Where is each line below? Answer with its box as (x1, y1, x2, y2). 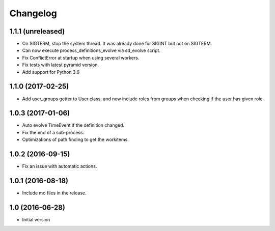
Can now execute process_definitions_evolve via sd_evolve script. (22, 47, 160, 53)
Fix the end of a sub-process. (22, 129, 85, 135)
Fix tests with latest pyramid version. (22, 62, 99, 68)
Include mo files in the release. (22, 190, 87, 196)
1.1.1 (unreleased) (9, 27, 65, 36)
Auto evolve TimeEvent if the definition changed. (22, 122, 125, 128)
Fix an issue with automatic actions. (22, 163, 97, 169)
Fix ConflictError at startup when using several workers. (22, 54, 140, 61)
